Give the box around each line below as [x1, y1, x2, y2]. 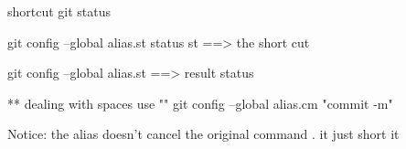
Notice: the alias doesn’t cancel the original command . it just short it [7, 124, 400, 144]
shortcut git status [7, 2, 112, 20]
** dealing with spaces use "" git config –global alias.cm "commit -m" [7, 93, 393, 112]
